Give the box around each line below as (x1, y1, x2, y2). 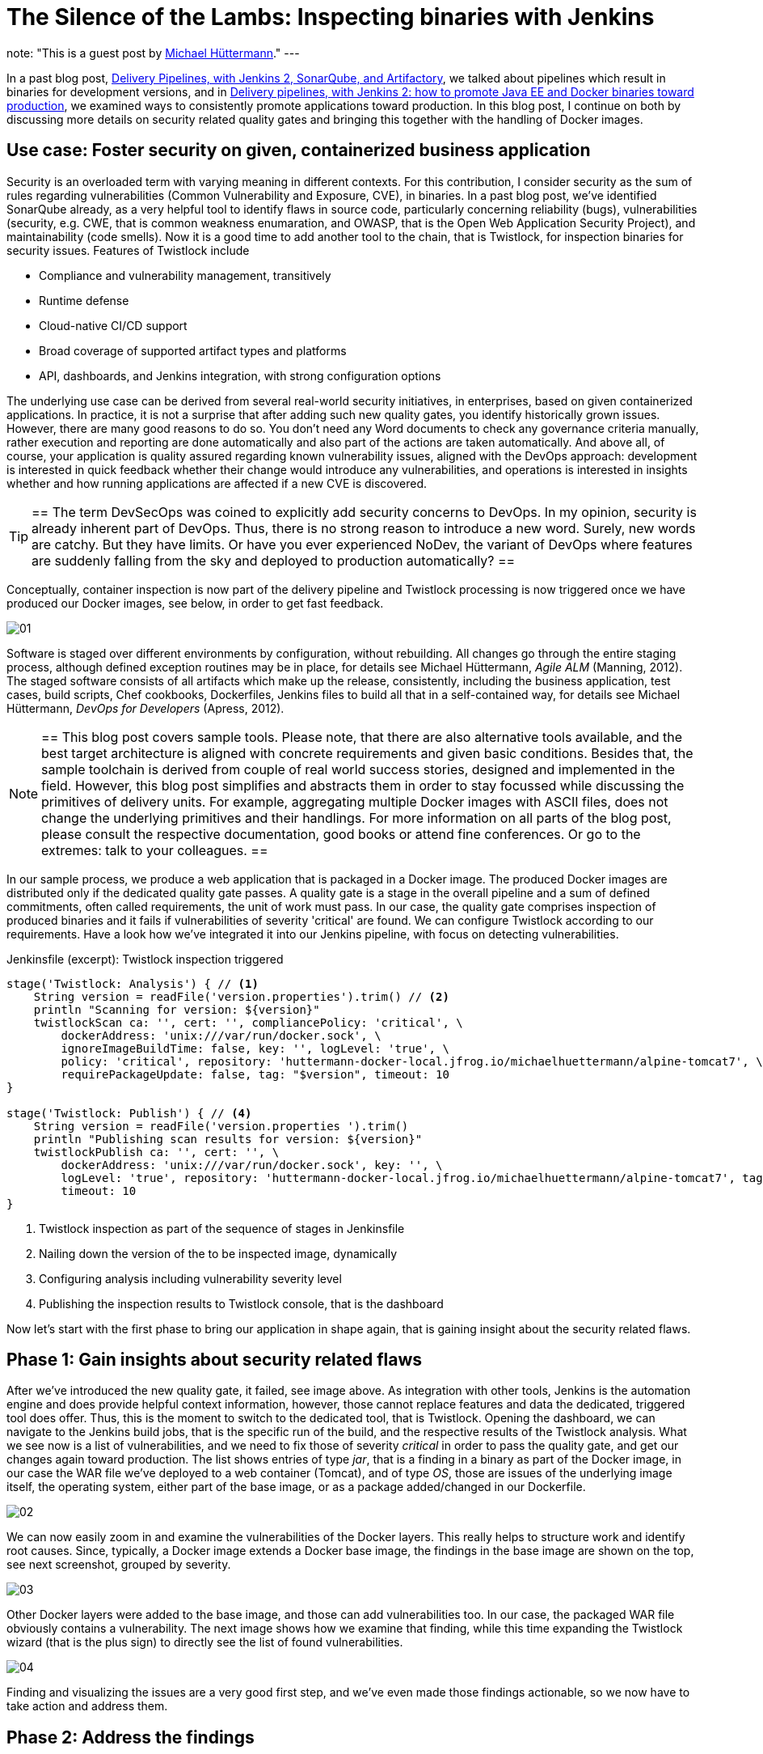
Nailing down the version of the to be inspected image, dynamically (39, 1246, 398, 1260)
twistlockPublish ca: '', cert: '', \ (33, 1145, 280, 1159)
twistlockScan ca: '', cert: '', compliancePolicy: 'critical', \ (33, 1015, 463, 1029)
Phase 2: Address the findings (6, 1726, 255, 1748)
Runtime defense (39, 293, 129, 307)
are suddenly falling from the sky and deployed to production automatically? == (32, 552, 516, 569)
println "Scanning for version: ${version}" (33, 1002, 320, 1016)
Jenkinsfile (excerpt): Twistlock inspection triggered (6, 951, 284, 966)
